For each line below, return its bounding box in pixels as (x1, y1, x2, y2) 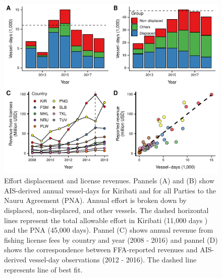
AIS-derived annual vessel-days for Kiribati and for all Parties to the (4, 185, 216, 195)
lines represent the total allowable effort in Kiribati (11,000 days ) (4, 215, 208, 225)
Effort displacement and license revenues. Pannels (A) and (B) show (4, 175, 214, 186)
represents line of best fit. (4, 264, 83, 274)
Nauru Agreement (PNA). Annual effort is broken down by (4, 195, 187, 205)
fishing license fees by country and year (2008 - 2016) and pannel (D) (4, 234, 218, 245)
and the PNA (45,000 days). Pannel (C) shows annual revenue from (4, 225, 213, 235)
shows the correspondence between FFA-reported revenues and (4, 244, 198, 255)
